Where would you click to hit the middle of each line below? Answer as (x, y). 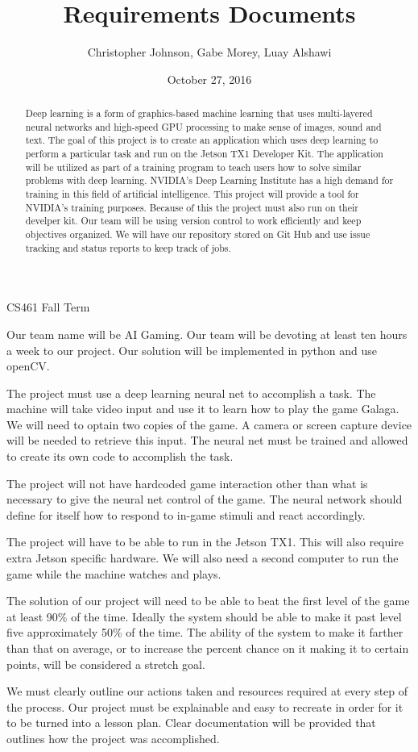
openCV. (28, 366)
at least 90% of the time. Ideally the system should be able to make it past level (204, 616)
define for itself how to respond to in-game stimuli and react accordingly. (186, 514)
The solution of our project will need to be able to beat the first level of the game (208, 601)
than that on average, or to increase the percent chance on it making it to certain (208, 648)
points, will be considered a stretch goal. (106, 664)
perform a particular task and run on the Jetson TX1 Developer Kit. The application (204, 154)
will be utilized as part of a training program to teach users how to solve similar (193, 167)
